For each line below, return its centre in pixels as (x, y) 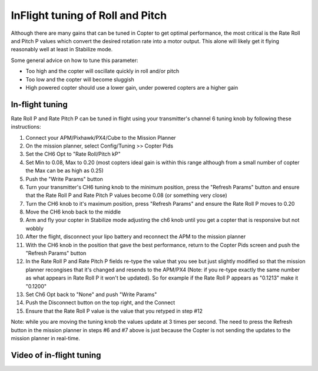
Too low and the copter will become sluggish (80, 79)
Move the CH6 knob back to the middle (73, 212)
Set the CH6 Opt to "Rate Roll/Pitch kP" (73, 154)
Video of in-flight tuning (56, 355)
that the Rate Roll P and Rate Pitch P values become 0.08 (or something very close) (127, 195)
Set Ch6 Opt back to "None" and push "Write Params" (91, 294)
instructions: (26, 127)
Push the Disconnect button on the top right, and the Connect (100, 303)
